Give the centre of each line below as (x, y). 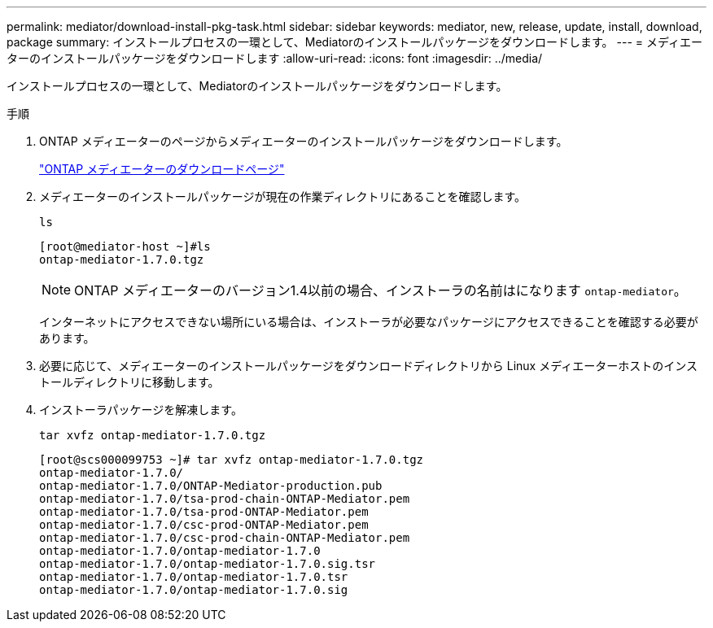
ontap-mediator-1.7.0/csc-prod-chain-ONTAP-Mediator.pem (225, 538)
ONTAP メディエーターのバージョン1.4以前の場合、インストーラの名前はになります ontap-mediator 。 (381, 290)
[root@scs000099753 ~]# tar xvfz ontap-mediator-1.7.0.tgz (232, 460)
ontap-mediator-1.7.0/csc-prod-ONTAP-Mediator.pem (204, 525)
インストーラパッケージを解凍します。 (141, 410)
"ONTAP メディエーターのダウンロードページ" (162, 169)
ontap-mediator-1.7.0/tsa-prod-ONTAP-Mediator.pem (204, 512)
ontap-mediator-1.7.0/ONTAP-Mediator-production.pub (211, 486)
